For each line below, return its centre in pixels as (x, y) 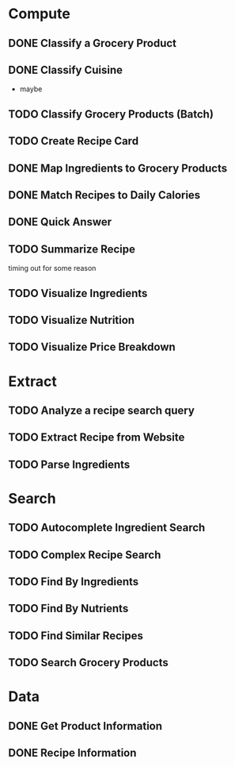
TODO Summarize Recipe (72, 249)
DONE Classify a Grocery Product (92, 43)
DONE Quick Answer (60, 222)
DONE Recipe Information (72, 753)
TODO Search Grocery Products (88, 663)
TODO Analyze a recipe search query (102, 410)
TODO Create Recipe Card (74, 141)
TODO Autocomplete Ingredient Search (107, 528)
